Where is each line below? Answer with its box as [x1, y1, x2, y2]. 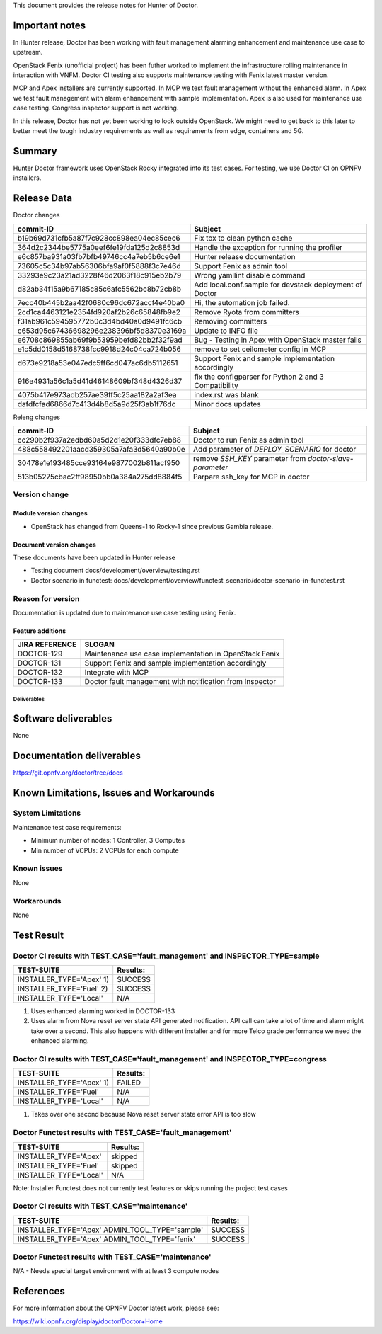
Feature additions [13, 627, 66, 635]
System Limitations [13, 808, 81, 818]
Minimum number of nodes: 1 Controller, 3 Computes [30, 836, 185, 845]
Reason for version [13, 593, 80, 603]
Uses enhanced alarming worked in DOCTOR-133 [30, 1007, 175, 1015]
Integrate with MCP [84, 668, 149, 678]
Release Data [13, 192, 73, 205]
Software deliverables [13, 712, 112, 724]
